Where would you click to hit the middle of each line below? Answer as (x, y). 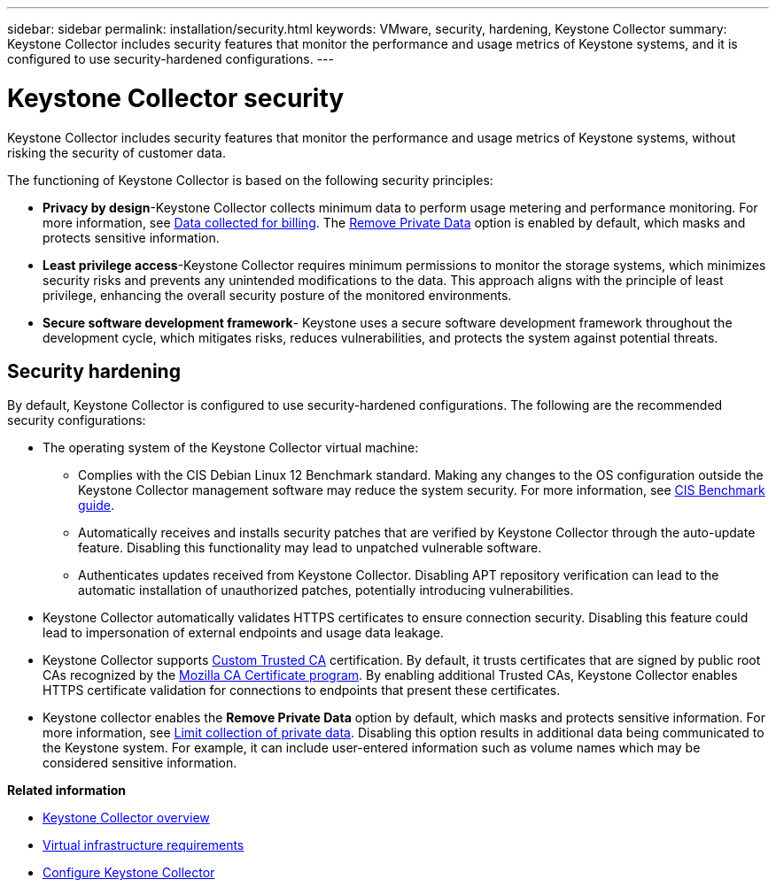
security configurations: (77, 420)
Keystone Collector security (176, 98)
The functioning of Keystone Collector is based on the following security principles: (250, 180)
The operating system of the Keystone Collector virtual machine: (231, 448)
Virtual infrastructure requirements (144, 845)
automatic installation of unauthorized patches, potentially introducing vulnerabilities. (326, 590)
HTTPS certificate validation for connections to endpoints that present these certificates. (302, 690)
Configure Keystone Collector (129, 873)
